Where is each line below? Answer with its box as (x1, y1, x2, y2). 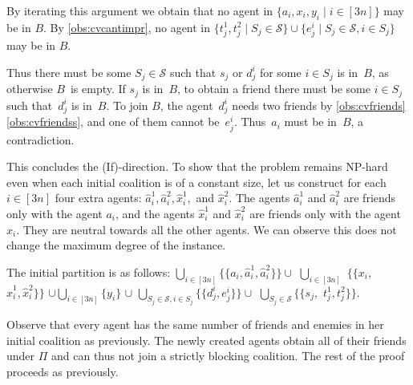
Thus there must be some (6, 63, 132, 80)
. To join (106, 96, 148, 113)
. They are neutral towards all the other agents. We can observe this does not (16, 221, 397, 237)
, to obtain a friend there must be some (177, 80, 370, 97)
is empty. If (70, 80, 126, 97)
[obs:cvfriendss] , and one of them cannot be (6, 113, 220, 130)
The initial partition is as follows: (6, 263, 171, 280)
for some (259, 63, 302, 80)
